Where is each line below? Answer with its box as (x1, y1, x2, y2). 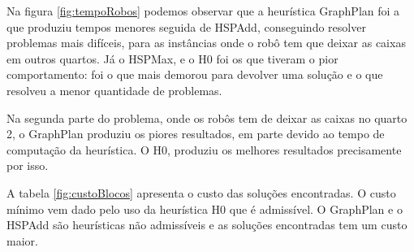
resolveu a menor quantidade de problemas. (6, 81, 222, 98)
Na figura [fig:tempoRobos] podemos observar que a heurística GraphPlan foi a (6, 2, 400, 19)
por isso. (6, 157, 49, 174)
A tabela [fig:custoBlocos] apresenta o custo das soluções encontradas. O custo (6, 184, 396, 201)
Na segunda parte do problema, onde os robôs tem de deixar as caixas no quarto (6, 109, 408, 126)
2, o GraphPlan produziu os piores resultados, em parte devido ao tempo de (6, 125, 385, 142)
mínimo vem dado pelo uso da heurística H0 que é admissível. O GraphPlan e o (6, 200, 403, 217)
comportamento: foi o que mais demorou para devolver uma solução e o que (6, 66, 383, 83)
